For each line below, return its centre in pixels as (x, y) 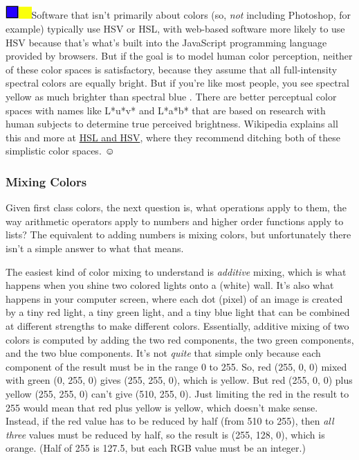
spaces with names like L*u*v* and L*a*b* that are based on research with (166, 110)
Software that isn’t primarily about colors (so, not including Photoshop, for (191, 15)
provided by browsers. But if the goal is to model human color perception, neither (179, 56)
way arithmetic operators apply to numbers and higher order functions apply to (175, 221)
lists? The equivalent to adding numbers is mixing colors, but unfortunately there (178, 235)
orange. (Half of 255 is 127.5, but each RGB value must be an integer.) (156, 448)
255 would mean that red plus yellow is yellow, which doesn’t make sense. (162, 407)
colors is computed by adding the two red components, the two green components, (180, 339)
